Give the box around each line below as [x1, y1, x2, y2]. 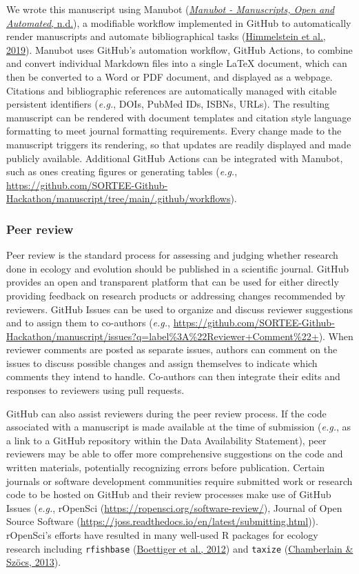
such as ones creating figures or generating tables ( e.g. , [6, 164, 238, 179]
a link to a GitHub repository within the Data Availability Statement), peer [6, 433, 327, 447]
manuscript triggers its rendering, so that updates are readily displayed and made [6, 137, 351, 151]
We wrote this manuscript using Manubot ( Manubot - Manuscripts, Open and [6, 2, 335, 16]
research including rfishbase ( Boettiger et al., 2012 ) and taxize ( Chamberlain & [6, 541, 353, 555]
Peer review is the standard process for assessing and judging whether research [6, 248, 338, 262]
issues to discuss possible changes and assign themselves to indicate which [6, 355, 318, 370]
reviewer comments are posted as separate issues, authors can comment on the [6, 342, 338, 357]
